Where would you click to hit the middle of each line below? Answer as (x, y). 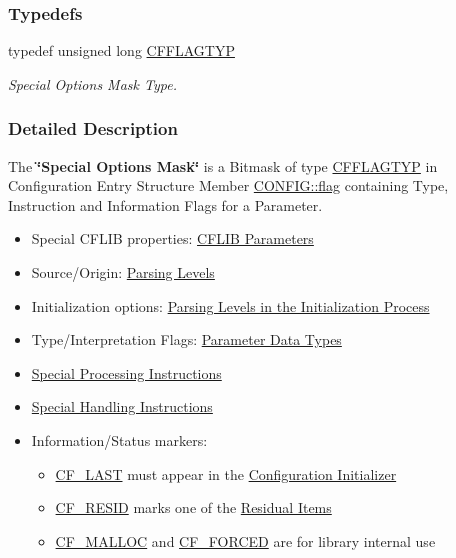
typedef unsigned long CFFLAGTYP (121, 50)
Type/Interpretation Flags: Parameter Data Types (186, 339)
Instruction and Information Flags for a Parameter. (165, 204)
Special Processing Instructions (126, 372)
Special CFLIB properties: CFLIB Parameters (172, 238)
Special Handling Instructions (122, 406)
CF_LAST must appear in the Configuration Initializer (226, 473)
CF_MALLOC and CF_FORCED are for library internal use (245, 540)
